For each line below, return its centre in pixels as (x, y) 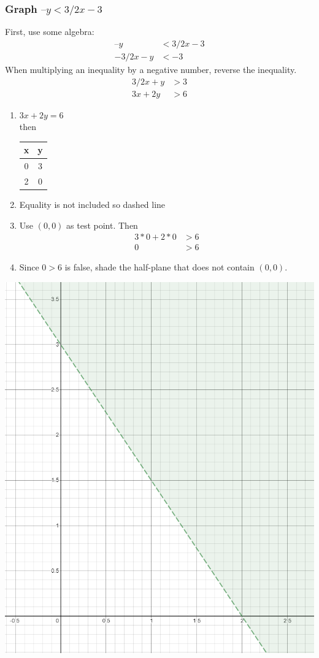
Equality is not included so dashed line (92, 205)
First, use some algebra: (50, 32)
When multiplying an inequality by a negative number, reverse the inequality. (151, 69)
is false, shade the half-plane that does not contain (159, 267)
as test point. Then (102, 225)
